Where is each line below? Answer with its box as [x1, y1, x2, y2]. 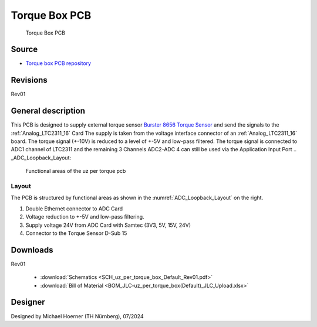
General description [11, 106, 85, 116]
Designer [11, 297, 45, 307]
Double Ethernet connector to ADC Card [25, 205, 123, 212]
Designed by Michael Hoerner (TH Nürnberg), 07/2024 [11, 312, 144, 319]
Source [11, 45, 38, 54]
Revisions [11, 75, 48, 85]
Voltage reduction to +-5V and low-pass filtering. [25, 213, 144, 220]
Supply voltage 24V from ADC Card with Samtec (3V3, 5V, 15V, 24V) [25, 222, 191, 229]
